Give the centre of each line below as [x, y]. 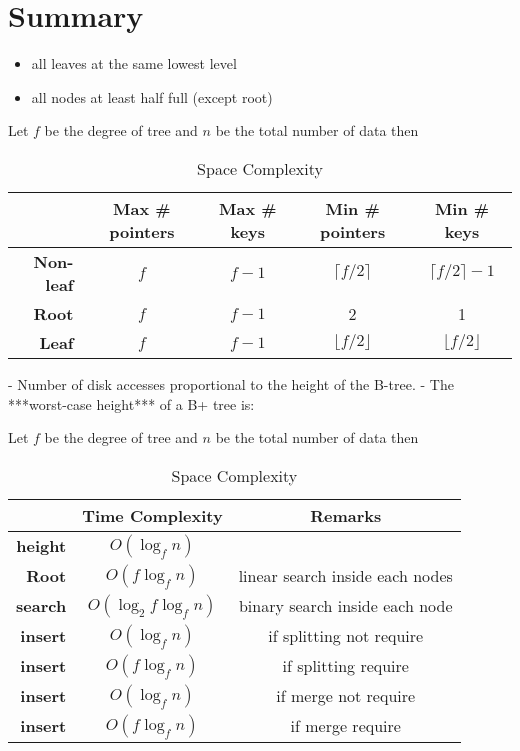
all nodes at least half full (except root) [152, 96]
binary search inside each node [345, 606]
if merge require [345, 726]
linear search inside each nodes [345, 576]
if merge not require [346, 696]
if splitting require [345, 666]
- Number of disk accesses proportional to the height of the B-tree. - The [231, 383]
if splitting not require [346, 636]
